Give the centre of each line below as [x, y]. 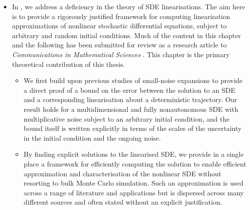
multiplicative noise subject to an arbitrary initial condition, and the [126, 118]
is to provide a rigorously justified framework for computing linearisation [121, 16]
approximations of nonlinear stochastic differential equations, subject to [119, 26]
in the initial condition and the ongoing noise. [92, 137]
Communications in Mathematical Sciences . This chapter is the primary [121, 54]
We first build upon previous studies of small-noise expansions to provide [133, 80]
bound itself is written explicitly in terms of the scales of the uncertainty [133, 128]
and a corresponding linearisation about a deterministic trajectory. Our [130, 99]
